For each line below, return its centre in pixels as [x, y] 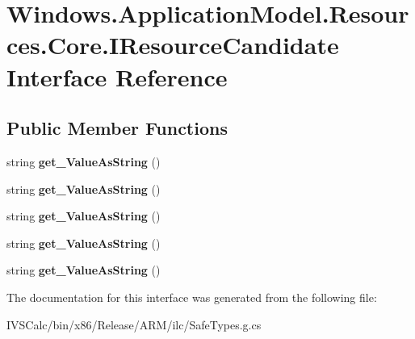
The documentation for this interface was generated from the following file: [192, 297]
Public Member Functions [117, 128]
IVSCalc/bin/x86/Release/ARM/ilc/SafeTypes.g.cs [134, 324]
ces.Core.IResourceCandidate [173, 45]
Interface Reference [117, 76]
